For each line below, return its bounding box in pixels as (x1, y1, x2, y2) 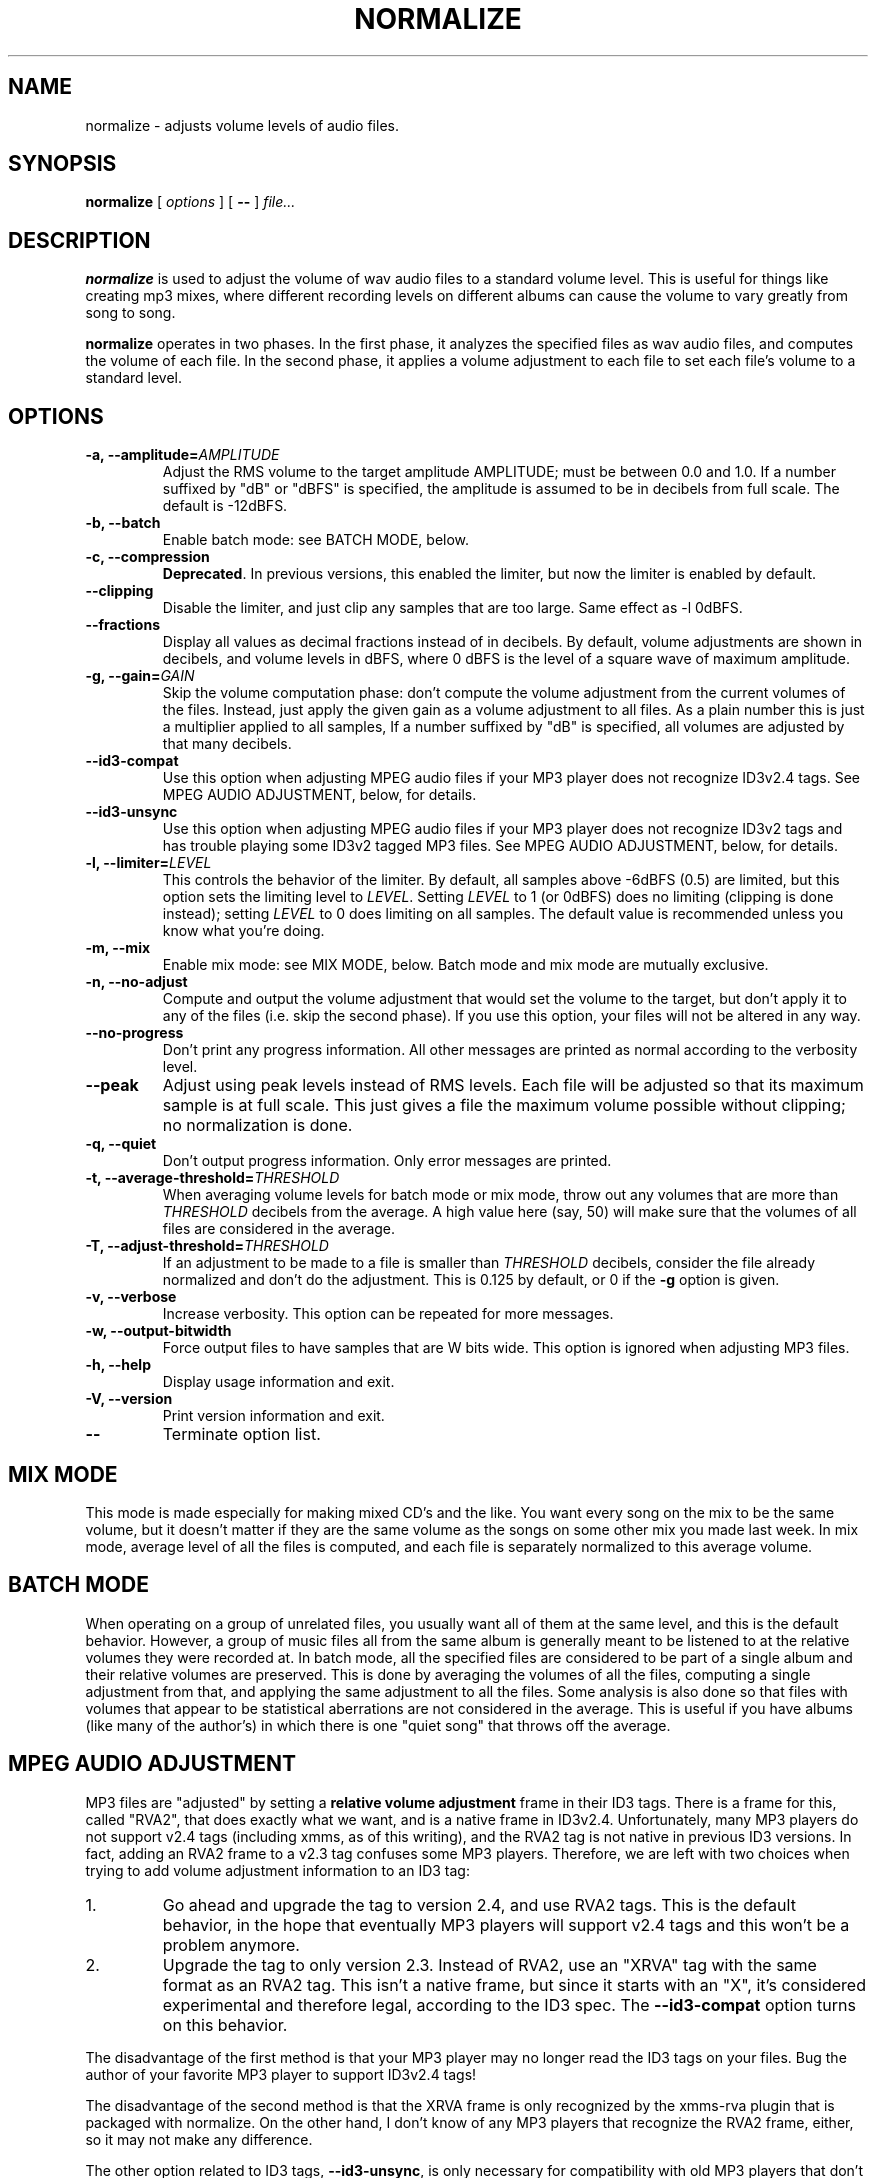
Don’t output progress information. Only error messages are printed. (162, 1152, 612, 1170)
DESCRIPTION (8, 227, 151, 253)
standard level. (85, 369, 183, 387)
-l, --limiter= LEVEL (85, 854, 212, 872)
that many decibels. (162, 735, 292, 753)
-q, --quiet (85, 1135, 157, 1153)
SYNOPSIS (8, 151, 117, 177)
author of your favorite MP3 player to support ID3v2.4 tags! (85, 2065, 477, 2083)
